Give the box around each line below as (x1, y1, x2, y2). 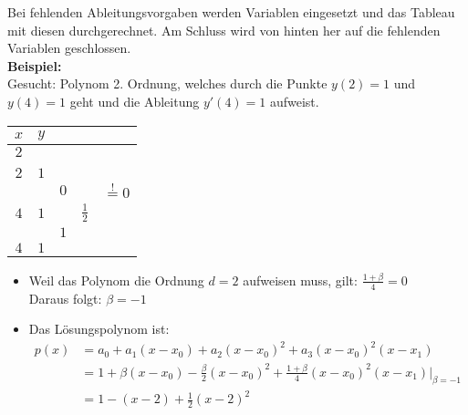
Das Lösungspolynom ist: (28, 319, 170, 338)
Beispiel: (7, 56, 62, 75)
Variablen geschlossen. (7, 38, 131, 57)
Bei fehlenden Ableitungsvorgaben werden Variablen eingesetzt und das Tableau (7, 3, 455, 21)
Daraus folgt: (28, 288, 102, 307)
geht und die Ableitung (69, 91, 200, 110)
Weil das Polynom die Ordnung (28, 270, 204, 289)
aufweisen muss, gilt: (243, 270, 358, 289)
